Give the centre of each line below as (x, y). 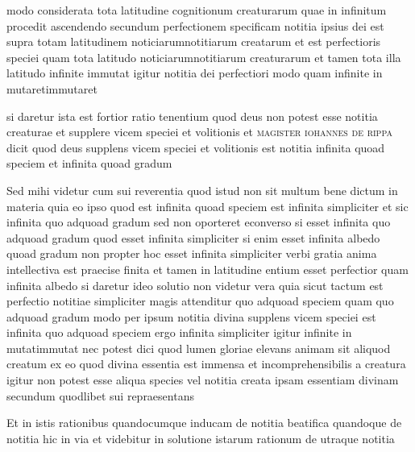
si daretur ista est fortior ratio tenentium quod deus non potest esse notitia (192, 116)
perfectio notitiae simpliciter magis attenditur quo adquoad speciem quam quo (200, 301)
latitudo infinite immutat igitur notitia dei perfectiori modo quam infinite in (195, 73)
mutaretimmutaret (52, 88)
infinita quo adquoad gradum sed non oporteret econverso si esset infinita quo (199, 222)
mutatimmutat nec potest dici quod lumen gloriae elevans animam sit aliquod (199, 348)
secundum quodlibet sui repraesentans (100, 395)
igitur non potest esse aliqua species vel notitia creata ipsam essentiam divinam (203, 380)
